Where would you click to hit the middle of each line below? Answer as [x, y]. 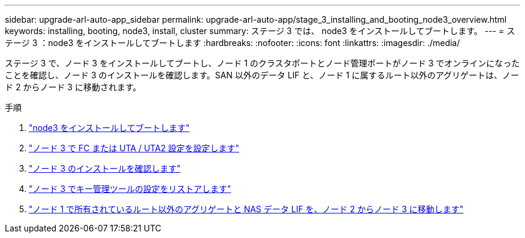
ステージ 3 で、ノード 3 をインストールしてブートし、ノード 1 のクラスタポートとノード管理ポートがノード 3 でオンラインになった [262, 63]
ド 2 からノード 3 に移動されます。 [73, 87]
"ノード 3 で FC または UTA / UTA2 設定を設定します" [134, 148]
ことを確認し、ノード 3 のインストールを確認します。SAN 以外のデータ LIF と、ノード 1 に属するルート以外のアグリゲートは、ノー [262, 75]
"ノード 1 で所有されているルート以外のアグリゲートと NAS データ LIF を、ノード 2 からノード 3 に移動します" [246, 209]
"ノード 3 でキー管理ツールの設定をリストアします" [130, 189]
